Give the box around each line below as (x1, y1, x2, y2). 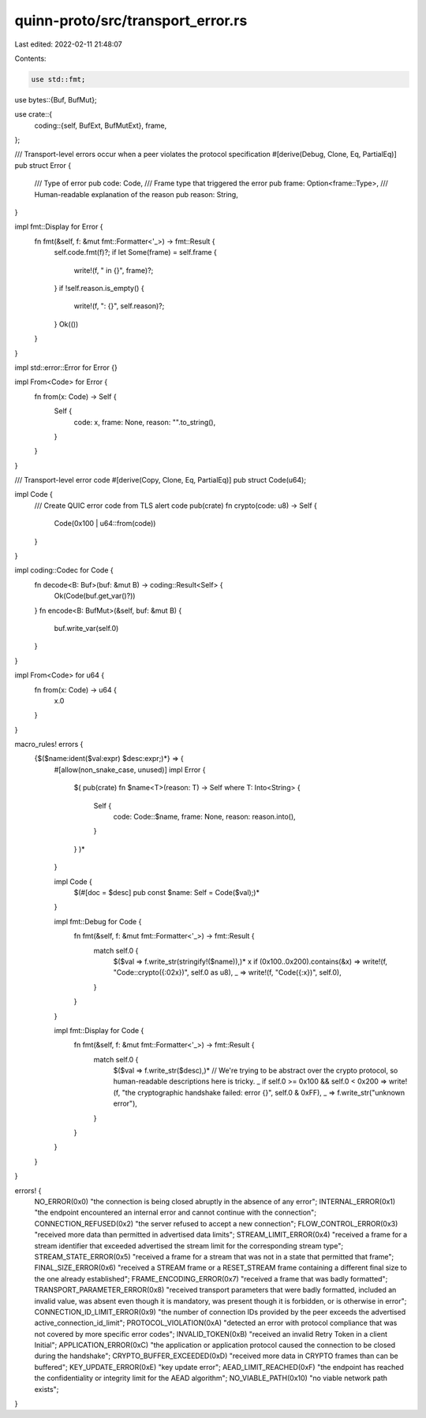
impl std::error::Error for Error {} (14, 363, 118, 372)
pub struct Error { (14, 160, 71, 170)
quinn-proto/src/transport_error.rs (14, 12, 248, 29)
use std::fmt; (31, 75, 86, 84)
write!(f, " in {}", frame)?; (73, 265, 154, 275)
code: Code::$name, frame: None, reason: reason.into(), (113, 812, 296, 822)
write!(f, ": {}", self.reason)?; (73, 301, 165, 311)
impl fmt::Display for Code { (54, 1025, 144, 1035)
